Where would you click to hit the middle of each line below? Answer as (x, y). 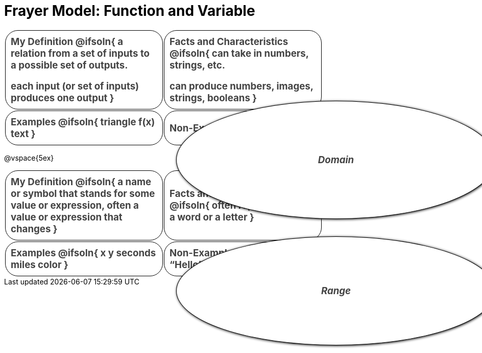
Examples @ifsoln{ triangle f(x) (83, 122)
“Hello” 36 (194, 265)
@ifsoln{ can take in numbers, (239, 53)
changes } (34, 229)
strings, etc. (197, 65)
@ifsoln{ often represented (232, 206)
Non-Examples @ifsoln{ (225, 253)
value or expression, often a (75, 206)
